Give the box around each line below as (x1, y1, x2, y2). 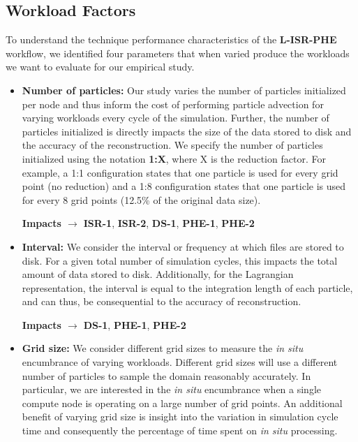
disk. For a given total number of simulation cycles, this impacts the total (22, 253, 338, 267)
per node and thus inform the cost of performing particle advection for (22, 96, 324, 111)
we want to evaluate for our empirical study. (6, 59, 195, 74)
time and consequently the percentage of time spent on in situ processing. (22, 423, 338, 438)
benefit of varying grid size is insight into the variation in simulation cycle (22, 409, 338, 424)
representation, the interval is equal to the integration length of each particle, (22, 280, 353, 295)
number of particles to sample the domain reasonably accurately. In (22, 368, 311, 383)
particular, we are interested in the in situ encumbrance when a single (22, 382, 322, 397)
